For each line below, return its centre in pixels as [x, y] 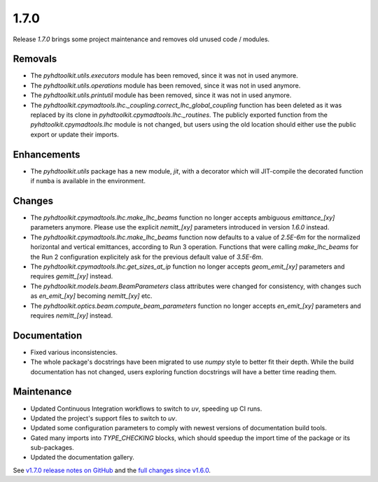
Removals [35, 59]
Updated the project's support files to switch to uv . [104, 418]
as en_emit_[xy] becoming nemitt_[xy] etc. [91, 296]
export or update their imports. [75, 134]
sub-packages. [52, 448]
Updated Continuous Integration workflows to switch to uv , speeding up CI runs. [146, 409]
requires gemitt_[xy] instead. [72, 276]
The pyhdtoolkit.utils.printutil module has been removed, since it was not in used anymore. [161, 95]
